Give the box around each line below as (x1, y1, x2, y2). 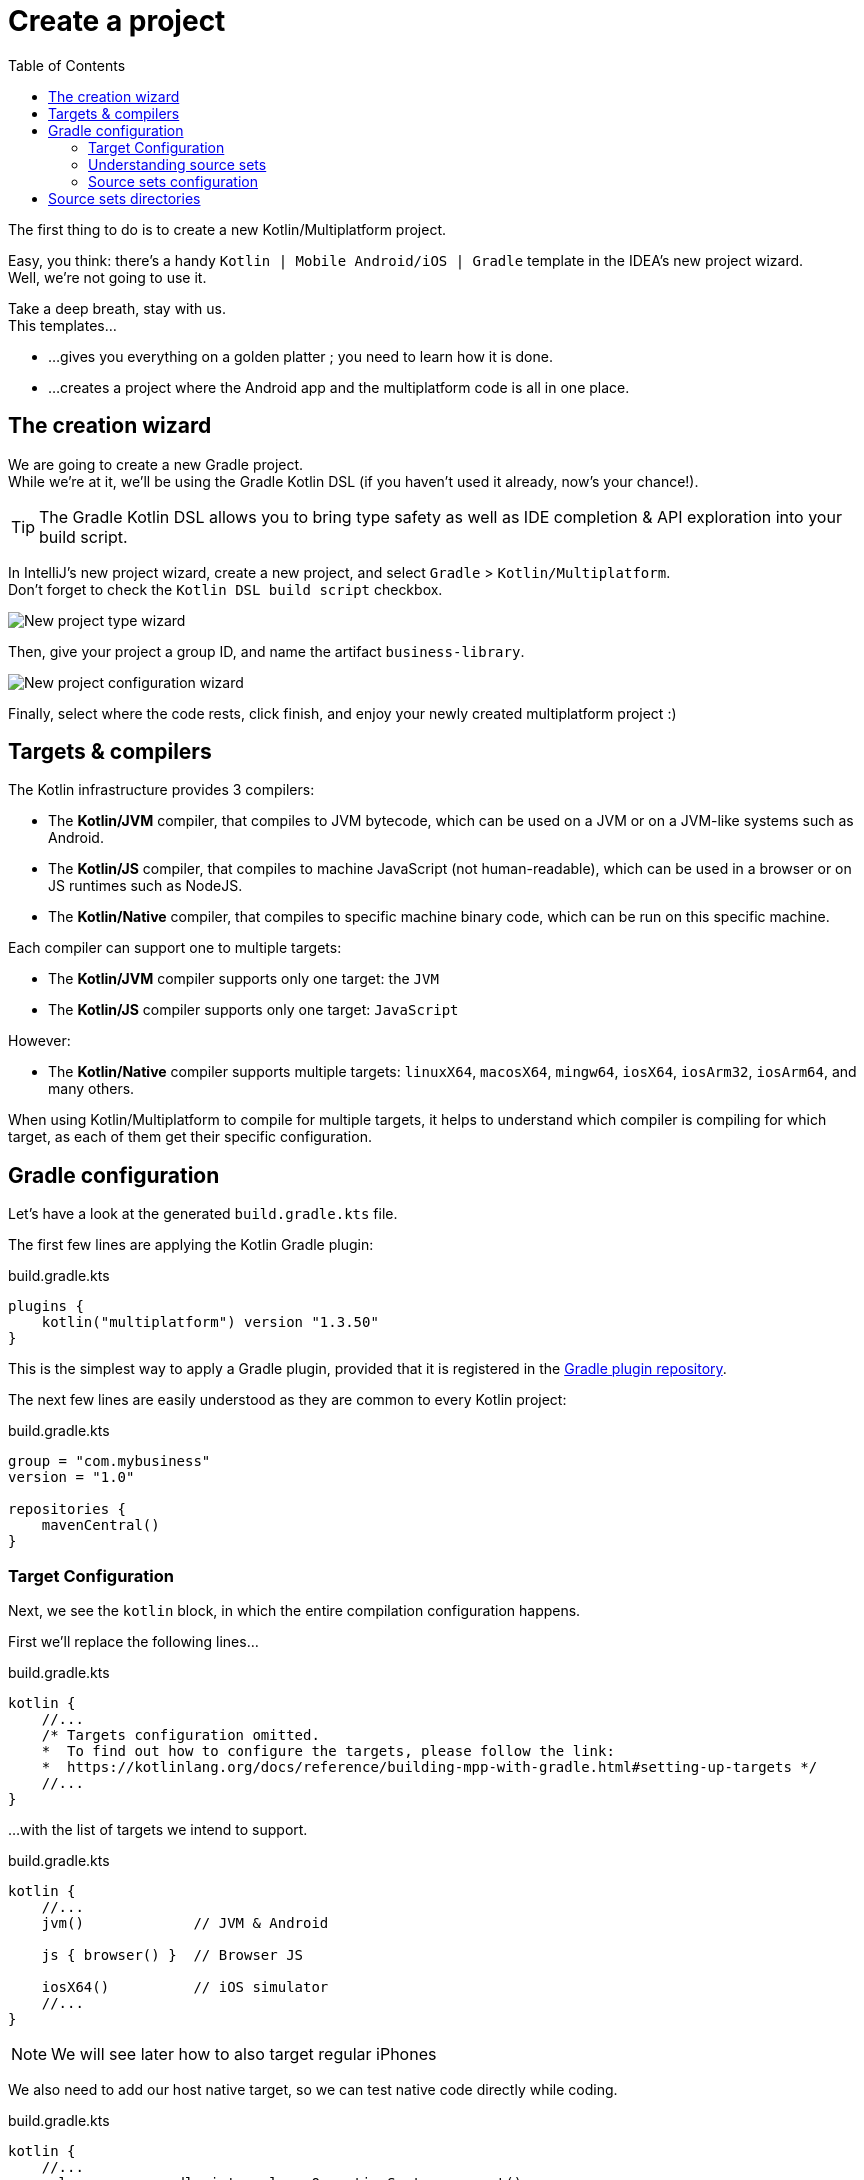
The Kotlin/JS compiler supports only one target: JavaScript (48, 1001, 459, 1019)
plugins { (8, 1298, 84, 1315)
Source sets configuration (88, 172, 258, 190)
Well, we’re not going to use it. (8, 268, 207, 286)
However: (8, 1032, 71, 1050)
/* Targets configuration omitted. (41, 1727, 320, 1744)
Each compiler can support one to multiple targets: (8, 939, 342, 957)
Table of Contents (8, 56, 126, 74)
